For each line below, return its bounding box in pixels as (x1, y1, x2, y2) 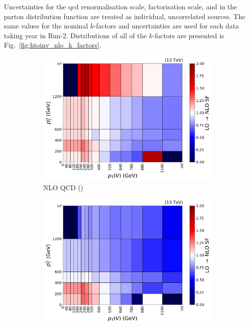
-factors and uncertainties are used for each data (94, 21, 239, 31)
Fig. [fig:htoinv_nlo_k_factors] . (4, 40, 101, 50)
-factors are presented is (152, 30, 224, 40)
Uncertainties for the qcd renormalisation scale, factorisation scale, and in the (4, 1, 237, 11)
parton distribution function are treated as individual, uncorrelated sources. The (4, 11, 246, 21)
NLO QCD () (43, 182, 84, 192)
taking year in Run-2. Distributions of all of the (4, 30, 147, 40)
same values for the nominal (4, 21, 88, 31)
